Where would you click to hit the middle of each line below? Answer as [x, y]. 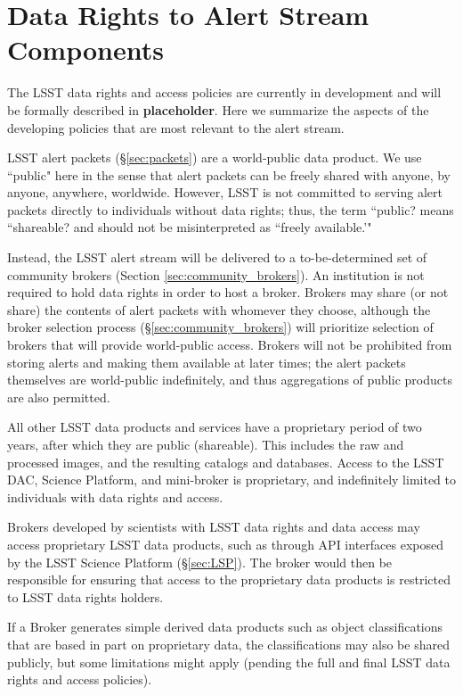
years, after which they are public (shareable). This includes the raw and [206, 444]
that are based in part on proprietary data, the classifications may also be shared [228, 644]
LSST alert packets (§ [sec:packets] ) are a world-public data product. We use [215, 157]
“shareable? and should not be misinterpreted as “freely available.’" [190, 227]
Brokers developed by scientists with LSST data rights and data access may [214, 527]
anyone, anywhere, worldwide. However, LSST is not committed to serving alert [225, 192]
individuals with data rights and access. [115, 496]
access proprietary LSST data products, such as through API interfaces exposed [225, 544]
